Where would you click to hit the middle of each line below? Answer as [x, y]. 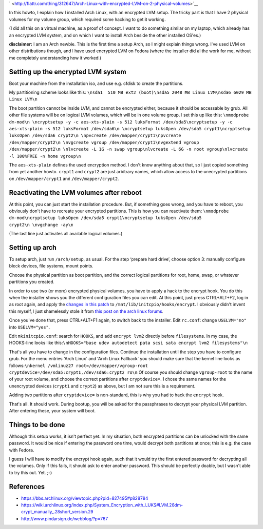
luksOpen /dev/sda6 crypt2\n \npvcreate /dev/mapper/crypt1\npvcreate [95, 136]
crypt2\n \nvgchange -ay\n [41, 225]
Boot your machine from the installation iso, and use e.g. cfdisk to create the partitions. [96, 83]
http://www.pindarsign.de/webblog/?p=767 [65, 519]
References [27, 486]
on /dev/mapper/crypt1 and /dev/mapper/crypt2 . [64, 179]
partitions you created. [32, 282]
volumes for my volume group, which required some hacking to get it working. [87, 19]
